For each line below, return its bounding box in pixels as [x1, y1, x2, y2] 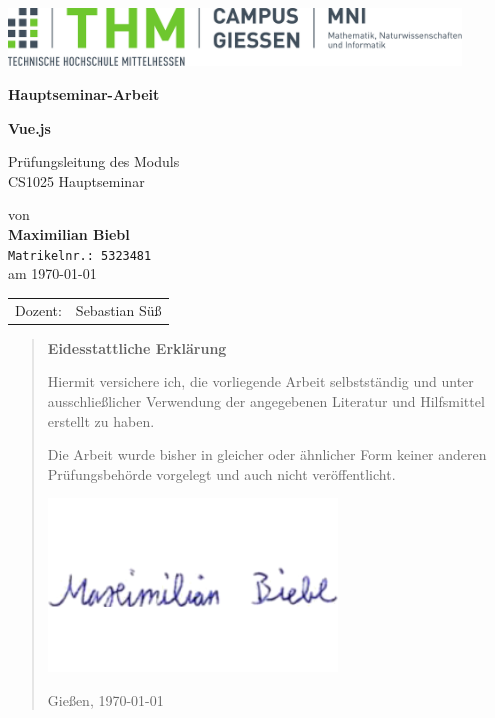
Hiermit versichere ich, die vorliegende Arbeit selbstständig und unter [47, 371, 474, 392]
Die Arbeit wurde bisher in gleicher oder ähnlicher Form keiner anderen [47, 444, 487, 465]
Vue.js [8, 117, 51, 138]
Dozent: [15, 299, 62, 320]
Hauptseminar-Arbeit [8, 84, 160, 105]
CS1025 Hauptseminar [8, 170, 145, 191]
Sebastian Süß [75, 299, 162, 320]
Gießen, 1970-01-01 [47, 689, 164, 710]
